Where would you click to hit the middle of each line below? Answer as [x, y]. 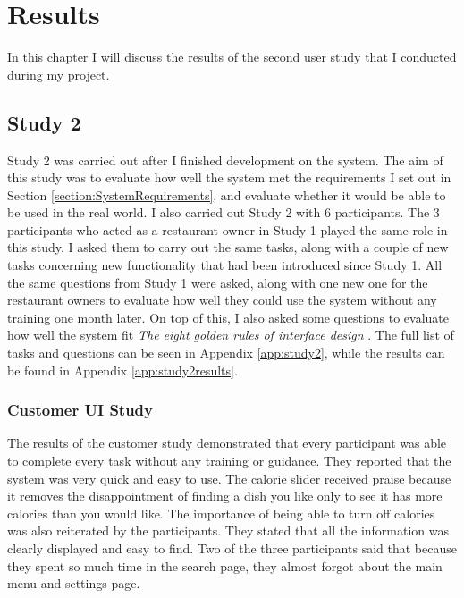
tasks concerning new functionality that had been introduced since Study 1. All [225, 265]
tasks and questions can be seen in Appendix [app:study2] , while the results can [226, 353]
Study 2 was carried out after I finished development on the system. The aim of [225, 160]
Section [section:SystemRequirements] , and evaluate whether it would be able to [227, 194]
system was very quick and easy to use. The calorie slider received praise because [229, 478]
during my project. [59, 74]
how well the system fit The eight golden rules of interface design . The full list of [231, 335]
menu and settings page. [74, 583]
